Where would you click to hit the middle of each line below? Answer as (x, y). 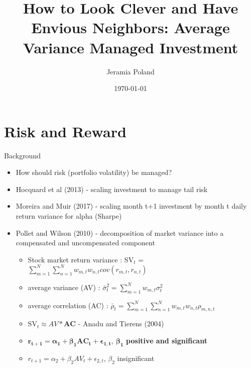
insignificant (136, 358)
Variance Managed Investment (131, 47)
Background (22, 155)
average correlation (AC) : (68, 305)
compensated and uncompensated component (85, 243)
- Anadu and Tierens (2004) (121, 324)
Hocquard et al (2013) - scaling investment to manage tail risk (112, 189)
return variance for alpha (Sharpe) (69, 216)
